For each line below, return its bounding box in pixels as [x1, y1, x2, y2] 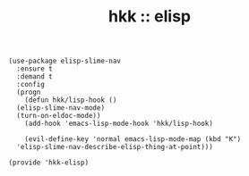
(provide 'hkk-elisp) [8, 158, 90, 167]
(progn [16, 88, 41, 97]
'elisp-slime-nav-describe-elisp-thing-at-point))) [16, 143, 214, 152]
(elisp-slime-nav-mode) [16, 104, 105, 113]
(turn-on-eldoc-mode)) [16, 112, 101, 121]
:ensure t [16, 64, 53, 73]
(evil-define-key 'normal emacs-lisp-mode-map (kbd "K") [24, 135, 242, 144]
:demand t [16, 72, 53, 81]
